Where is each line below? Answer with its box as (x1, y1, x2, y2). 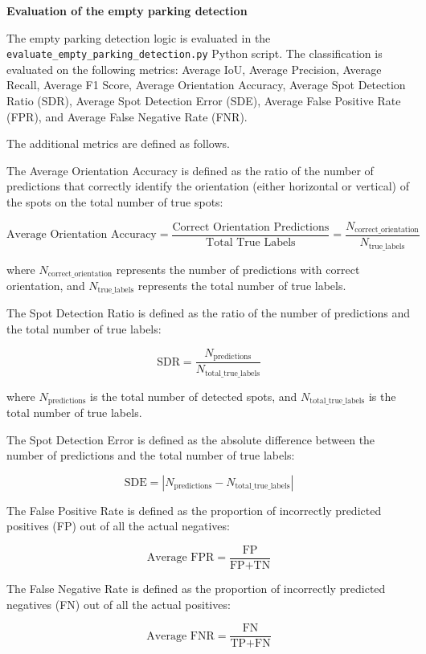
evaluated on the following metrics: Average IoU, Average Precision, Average (6, 60, 382, 77)
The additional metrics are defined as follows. (6, 135, 230, 152)
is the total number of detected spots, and (90, 387, 297, 404)
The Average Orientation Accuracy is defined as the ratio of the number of (6, 161, 374, 178)
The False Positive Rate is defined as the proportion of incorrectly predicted (6, 501, 382, 518)
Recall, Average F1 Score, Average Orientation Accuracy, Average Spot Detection (6, 76, 406, 93)
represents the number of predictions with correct (116, 260, 360, 277)
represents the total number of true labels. (137, 276, 346, 293)
